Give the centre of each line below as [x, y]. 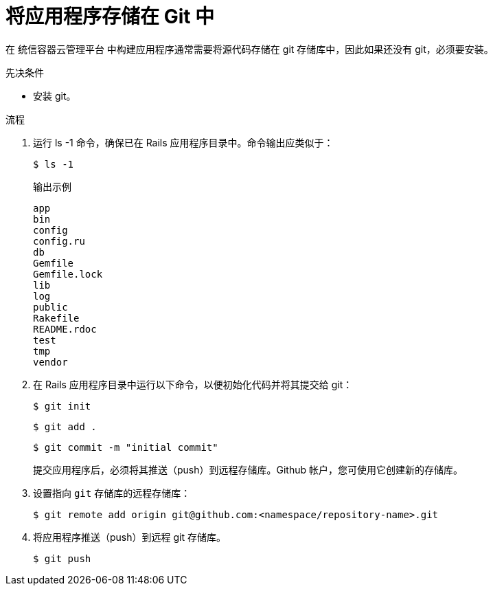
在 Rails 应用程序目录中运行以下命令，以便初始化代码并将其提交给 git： [193, 384]
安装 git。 [55, 96]
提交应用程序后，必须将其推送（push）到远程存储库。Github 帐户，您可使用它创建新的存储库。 [248, 469]
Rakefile [56, 318]
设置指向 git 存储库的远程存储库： [112, 493]
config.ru [59, 241]
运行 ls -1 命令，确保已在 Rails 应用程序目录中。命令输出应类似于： [183, 142]
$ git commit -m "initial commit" [126, 447]
